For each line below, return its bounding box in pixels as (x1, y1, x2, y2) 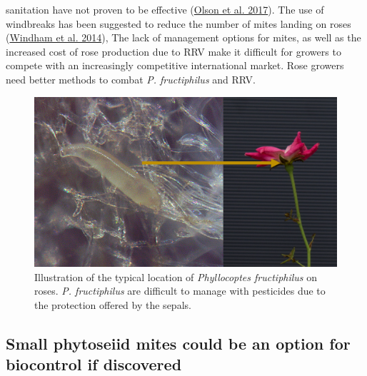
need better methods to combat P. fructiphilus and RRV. (6, 71, 256, 86)
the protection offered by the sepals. (34, 297, 191, 312)
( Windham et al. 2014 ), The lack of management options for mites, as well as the (6, 30, 361, 45)
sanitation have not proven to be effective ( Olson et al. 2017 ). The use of (6, 2, 324, 16)
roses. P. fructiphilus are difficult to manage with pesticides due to (34, 283, 326, 298)
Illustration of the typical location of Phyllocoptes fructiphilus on (34, 269, 318, 284)
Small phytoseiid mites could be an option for (6, 332, 351, 354)
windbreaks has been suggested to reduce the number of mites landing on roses (6, 16, 351, 31)
